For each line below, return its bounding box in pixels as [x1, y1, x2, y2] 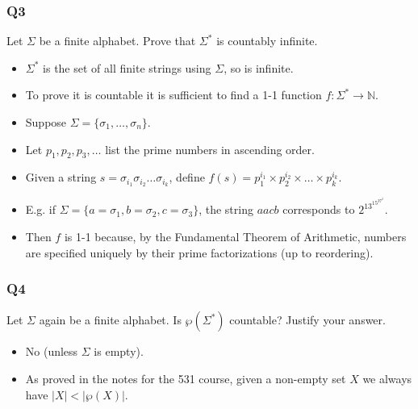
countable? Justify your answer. [229, 311, 386, 328]
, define [169, 169, 205, 186]
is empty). [94, 343, 144, 360]
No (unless [25, 343, 78, 360]
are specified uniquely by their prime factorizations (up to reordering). [25, 244, 374, 261]
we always [362, 369, 412, 386]
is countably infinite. [216, 32, 318, 49]
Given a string [25, 169, 97, 186]
